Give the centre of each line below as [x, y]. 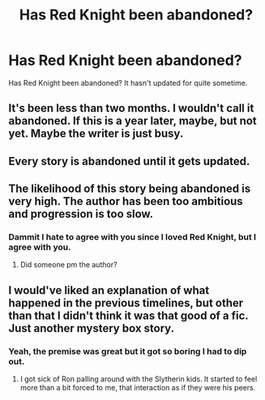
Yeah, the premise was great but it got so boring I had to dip [128, 351]
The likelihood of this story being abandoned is [130, 189]
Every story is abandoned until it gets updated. [129, 161]
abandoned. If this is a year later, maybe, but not [132, 121]
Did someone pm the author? [68, 265]
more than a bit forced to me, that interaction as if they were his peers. [138, 388]
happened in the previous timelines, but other [126, 302]
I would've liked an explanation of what [109, 290]
